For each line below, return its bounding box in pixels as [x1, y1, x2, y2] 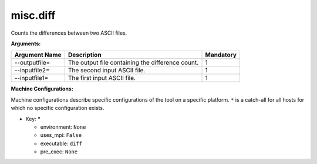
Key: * [25, 115, 41, 122]
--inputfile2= [14, 66, 50, 75]
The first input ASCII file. [68, 74, 136, 82]
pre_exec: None [40, 148, 78, 155]
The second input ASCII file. [68, 66, 146, 75]
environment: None [40, 123, 86, 130]
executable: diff [40, 140, 82, 147]
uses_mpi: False [40, 132, 82, 139]
